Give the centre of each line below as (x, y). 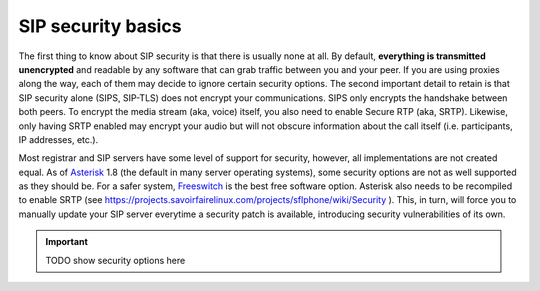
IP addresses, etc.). (58, 139)
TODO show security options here (115, 260)
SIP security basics (100, 26)
